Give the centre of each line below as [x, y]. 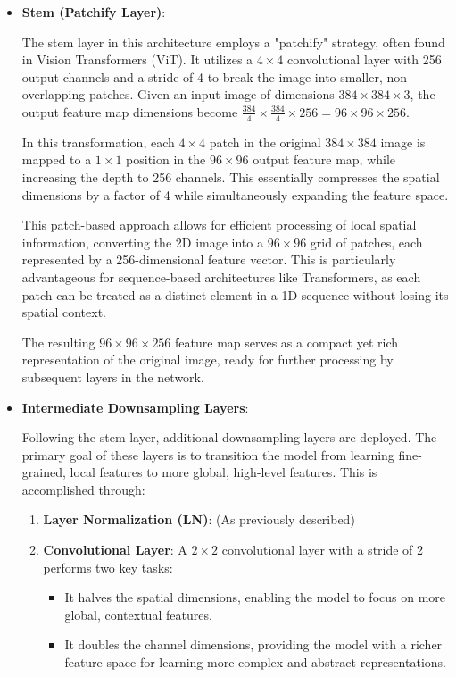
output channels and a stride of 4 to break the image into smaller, [202, 76]
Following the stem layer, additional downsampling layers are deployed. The [229, 437]
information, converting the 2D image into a [142, 242]
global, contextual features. [138, 614]
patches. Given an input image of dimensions [211, 94]
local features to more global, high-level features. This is [224, 472]
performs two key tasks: [108, 567]
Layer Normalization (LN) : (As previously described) [199, 519]
